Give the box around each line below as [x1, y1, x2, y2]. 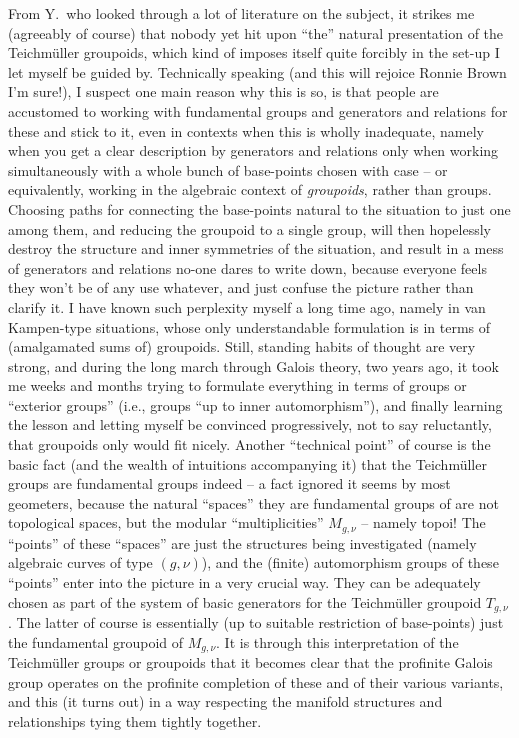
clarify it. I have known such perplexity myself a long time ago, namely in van [8, 296, 486, 317]
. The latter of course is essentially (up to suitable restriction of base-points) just [8, 612, 504, 633]
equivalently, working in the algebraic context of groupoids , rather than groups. [8, 179, 492, 200]
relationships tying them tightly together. [8, 710, 262, 731]
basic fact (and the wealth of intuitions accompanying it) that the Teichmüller [8, 453, 487, 474]
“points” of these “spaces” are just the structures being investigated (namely [8, 532, 477, 553]
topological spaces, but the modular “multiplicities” [8, 512, 324, 533]
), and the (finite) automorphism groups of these [201, 552, 499, 573]
